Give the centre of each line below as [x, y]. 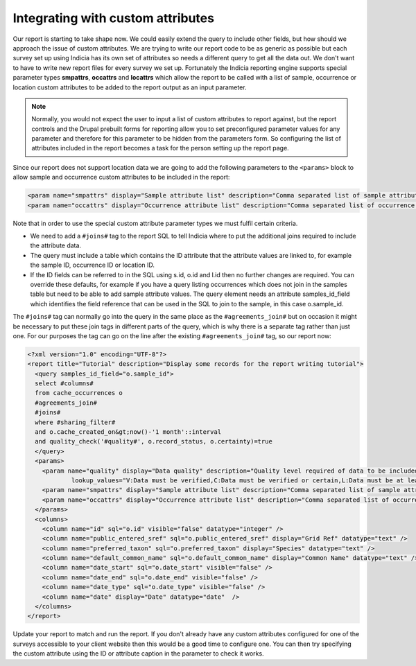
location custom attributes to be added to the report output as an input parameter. [130, 87]
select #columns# [64, 384]
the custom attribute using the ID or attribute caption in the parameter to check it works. [138, 654]
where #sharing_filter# [75, 422]
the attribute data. [56, 245]
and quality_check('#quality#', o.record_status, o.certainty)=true [154, 441]
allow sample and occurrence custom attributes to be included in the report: [121, 177]
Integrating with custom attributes [114, 18]
